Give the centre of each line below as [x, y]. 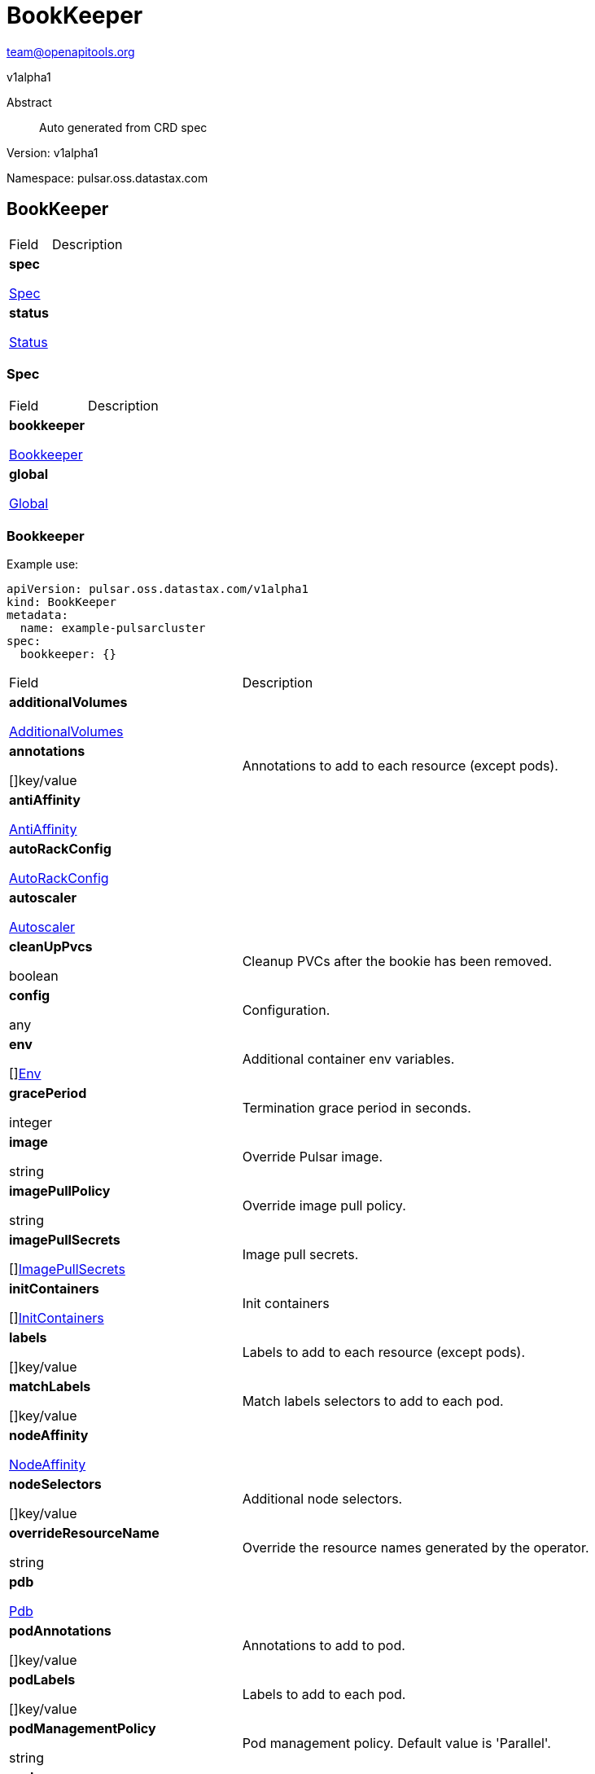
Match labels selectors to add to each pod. [373, 1401]
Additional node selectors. [322, 1499]
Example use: [43, 564]
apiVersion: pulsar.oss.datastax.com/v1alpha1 [157, 589]
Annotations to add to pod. [324, 1646]
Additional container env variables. [348, 1059]
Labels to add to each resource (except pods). [384, 1352]
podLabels [42, 1680]
